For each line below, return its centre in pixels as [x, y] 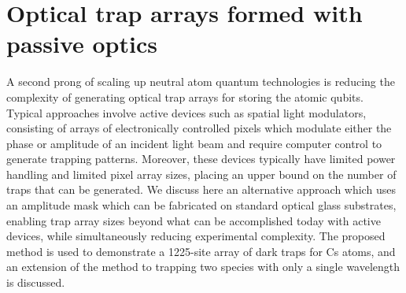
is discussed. [36, 282]
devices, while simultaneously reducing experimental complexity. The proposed [196, 236]
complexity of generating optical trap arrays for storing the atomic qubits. [185, 96]
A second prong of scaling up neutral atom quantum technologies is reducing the [201, 82]
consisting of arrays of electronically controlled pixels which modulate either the [199, 128]
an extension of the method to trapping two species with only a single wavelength [203, 267]
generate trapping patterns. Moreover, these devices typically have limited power [201, 159]
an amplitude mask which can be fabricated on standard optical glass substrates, [201, 205]
